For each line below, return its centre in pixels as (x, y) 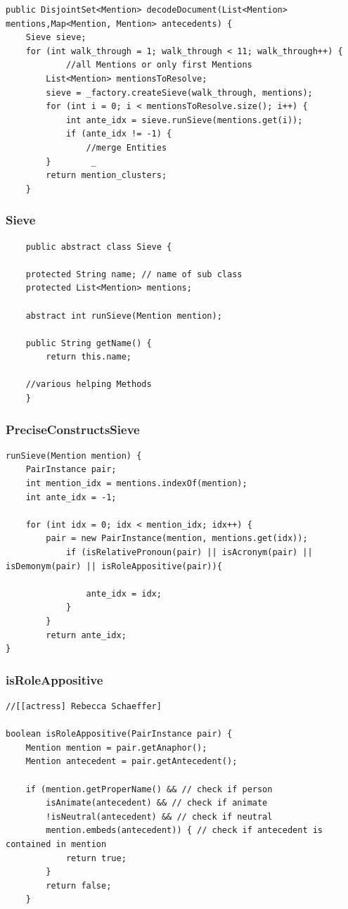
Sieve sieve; (56, 38)
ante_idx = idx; (124, 593)
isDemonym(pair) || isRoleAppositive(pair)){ (114, 566)
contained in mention (56, 844)
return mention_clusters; (107, 176)
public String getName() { (89, 343)
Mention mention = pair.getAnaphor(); (116, 748)
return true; (96, 858)
